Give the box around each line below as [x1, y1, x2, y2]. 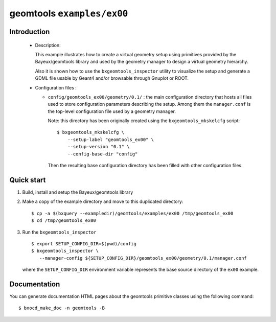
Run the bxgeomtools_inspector [22, 229, 97, 235]
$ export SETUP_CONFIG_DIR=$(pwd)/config [31, 241, 136, 246]
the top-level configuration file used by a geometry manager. [48, 108, 176, 114]
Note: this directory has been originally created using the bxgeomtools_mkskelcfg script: [48, 118, 240, 124]
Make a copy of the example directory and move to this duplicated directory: [22, 198, 183, 204]
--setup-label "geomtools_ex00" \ [67, 136, 154, 143]
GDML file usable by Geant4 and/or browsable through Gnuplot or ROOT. [35, 75, 189, 81]
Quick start [9, 175, 46, 184]
